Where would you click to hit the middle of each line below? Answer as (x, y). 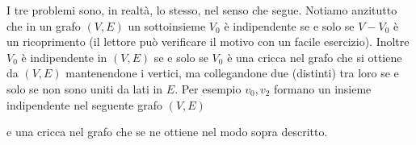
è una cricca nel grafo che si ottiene (315, 57)
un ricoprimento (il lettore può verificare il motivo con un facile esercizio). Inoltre (208, 41)
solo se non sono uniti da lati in (85, 88)
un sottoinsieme (167, 25)
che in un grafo (44, 25)
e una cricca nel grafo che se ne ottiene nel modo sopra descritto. (167, 132)
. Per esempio (208, 88)
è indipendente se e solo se (289, 25)
